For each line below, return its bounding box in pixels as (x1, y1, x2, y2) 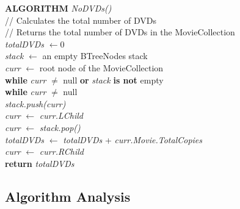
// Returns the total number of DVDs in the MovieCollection (5, 26, 235, 38)
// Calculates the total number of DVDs (5, 13, 156, 26)
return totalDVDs (5, 157, 75, 169)
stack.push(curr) (5, 97, 66, 110)
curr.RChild (39, 145, 84, 158)
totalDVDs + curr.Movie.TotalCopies (63, 133, 203, 146)
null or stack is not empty (63, 73, 164, 86)
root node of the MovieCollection (39, 61, 164, 74)
